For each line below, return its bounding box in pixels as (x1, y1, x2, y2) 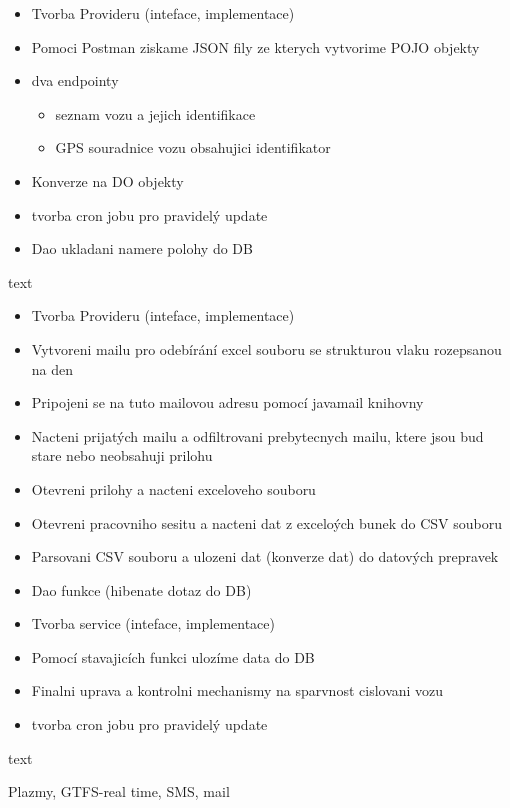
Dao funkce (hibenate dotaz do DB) (31, 579, 252, 600)
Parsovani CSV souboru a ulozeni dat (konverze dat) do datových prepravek (31, 546, 499, 567)
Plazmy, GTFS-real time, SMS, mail (8, 781, 230, 802)
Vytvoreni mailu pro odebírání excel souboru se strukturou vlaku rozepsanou (31, 338, 502, 359)
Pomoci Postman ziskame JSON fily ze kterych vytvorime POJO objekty (31, 36, 480, 57)
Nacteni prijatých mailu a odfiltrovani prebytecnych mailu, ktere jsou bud (31, 425, 484, 446)
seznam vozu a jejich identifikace (55, 103, 256, 124)
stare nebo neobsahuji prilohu (31, 445, 213, 466)
